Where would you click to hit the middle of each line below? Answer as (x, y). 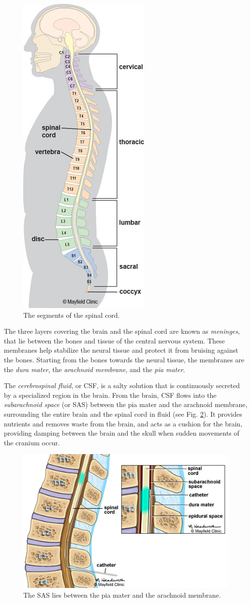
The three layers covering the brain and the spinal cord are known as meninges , (122, 331)
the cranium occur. (32, 442)
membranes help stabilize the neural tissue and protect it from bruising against (121, 350)
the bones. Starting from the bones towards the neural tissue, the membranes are (124, 359)
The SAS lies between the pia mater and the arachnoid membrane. (122, 595)
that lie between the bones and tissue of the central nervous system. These (114, 340)
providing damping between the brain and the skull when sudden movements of (122, 433)
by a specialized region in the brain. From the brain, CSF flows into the (110, 395)
